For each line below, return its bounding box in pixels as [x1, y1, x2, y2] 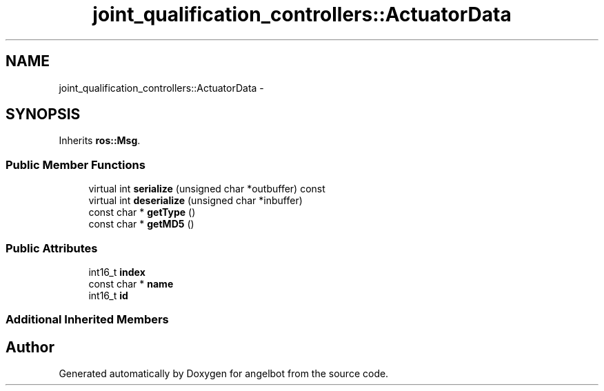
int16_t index [88, 265, 145, 278]
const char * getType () [88, 206, 196, 219]
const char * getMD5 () [88, 218, 194, 230]
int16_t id [88, 289, 128, 301]
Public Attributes [6, 241, 98, 255]
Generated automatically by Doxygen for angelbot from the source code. [59, 368, 389, 380]
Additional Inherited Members [6, 312, 169, 327]
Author [6, 338, 54, 356]
